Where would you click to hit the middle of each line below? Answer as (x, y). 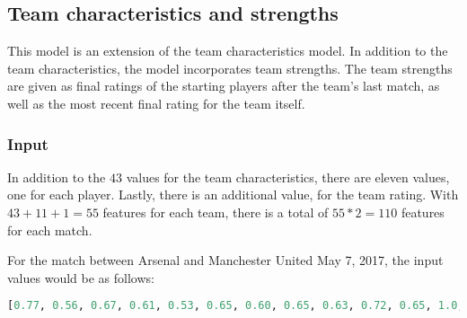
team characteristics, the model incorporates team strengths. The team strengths (230, 68)
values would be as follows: (81, 277)
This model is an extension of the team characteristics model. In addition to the (228, 51)
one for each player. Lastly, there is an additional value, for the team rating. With (233, 194)
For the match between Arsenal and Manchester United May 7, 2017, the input (225, 260)
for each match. (50, 230)
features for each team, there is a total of (216, 212)
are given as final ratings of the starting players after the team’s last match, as (224, 86)
